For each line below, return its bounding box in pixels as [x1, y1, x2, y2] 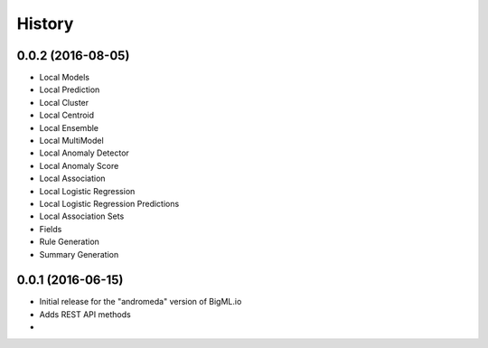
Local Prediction [39, 84, 100, 95]
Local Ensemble [39, 122, 99, 133]
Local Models [39, 72, 90, 83]
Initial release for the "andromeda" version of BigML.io [39, 296, 242, 307]
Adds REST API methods [39, 308, 131, 320]
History [16, 14, 74, 33]
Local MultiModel [39, 136, 104, 146]
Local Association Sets [39, 211, 125, 221]
